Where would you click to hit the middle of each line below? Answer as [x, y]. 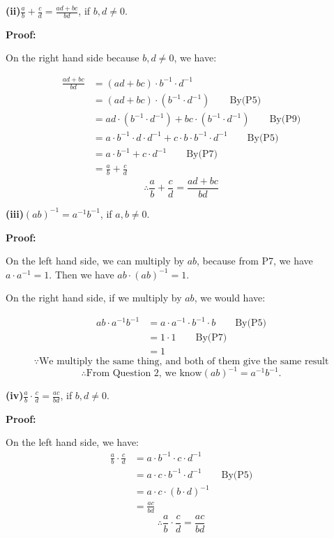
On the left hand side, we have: [73, 442]
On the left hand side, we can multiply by [95, 261]
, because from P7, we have [255, 261]
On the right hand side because [73, 58]
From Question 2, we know [144, 373]
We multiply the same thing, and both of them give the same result [184, 361]
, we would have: [230, 298]
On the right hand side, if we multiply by [94, 298]
